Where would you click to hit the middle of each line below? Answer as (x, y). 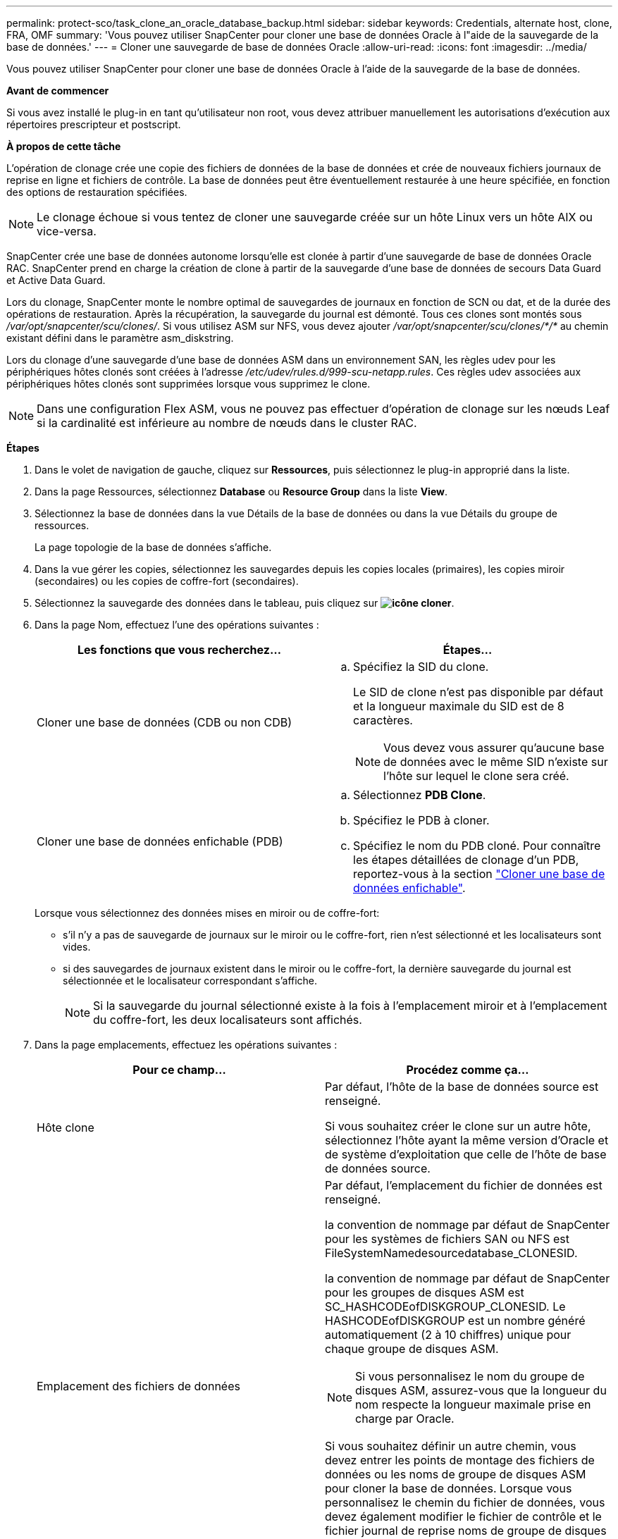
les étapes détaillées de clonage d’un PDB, (466, 860)
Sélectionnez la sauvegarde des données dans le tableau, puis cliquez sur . (245, 603)
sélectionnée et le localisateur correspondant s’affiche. (190, 981)
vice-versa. (67, 231)
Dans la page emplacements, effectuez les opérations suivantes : (186, 1045)
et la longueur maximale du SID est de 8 (459, 706)
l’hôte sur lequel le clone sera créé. (476, 776)
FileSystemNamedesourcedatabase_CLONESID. (451, 1253)
